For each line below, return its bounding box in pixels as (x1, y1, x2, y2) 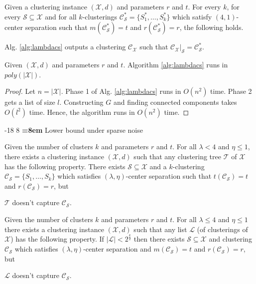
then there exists (133, 234, 185, 244)
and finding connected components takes (113, 97, 237, 107)
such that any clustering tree (133, 151, 221, 161)
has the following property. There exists (4, 161, 126, 171)
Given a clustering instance (4, 1, 87, 11)
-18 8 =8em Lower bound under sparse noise (4, 124, 143, 135)
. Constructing (59, 97, 104, 107)
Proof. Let (4, 86, 35, 96)
